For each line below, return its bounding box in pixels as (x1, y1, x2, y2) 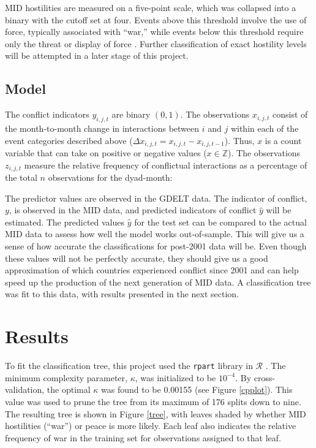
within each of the (230, 121, 299, 134)
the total (5, 171, 37, 184)
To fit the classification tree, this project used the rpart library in (5, 359, 253, 372)
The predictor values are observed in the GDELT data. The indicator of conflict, (5, 191, 307, 204)
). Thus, (224, 134, 255, 146)
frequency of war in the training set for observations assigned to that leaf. (5, 431, 281, 444)
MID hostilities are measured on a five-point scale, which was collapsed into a (5, 1, 296, 13)
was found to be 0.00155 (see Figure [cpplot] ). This (101, 383, 293, 396)
